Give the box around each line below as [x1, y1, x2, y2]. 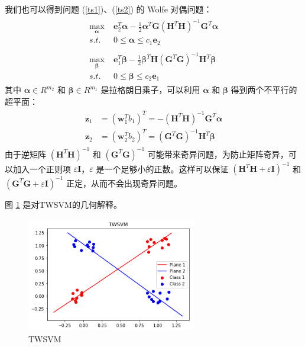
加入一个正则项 [12, 162, 71, 175]
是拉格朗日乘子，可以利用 [100, 83, 200, 96]
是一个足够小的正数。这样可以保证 [96, 162, 229, 175]
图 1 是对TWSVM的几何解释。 [5, 198, 122, 210]
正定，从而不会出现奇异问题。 [66, 176, 183, 189]
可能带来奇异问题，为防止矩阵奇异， [147, 147, 288, 160]
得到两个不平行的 [231, 83, 297, 96]
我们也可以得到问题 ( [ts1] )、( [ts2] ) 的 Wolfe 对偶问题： [5, 3, 212, 15]
